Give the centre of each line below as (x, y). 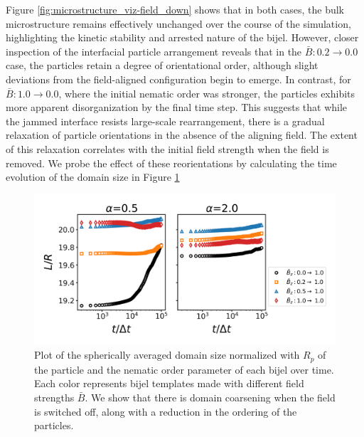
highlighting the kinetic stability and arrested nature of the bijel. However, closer (182, 37)
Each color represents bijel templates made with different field (169, 383)
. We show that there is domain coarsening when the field (210, 397)
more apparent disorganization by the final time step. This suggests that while (177, 107)
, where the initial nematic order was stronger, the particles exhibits (207, 93)
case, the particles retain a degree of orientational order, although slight (162, 65)
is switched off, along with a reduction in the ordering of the (166, 411)
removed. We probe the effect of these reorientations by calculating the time (171, 163)
